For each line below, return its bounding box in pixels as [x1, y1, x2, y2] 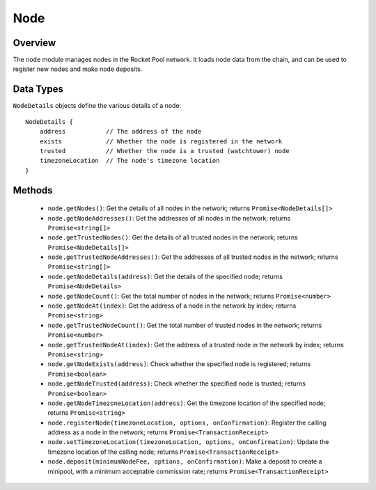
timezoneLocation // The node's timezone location [39, 157, 220, 165]
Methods [13, 184, 53, 196]
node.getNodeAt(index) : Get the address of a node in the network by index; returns [47, 301, 297, 310]
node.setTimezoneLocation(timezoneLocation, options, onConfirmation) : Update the [47, 438, 329, 446]
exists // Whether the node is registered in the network [39, 137, 283, 145]
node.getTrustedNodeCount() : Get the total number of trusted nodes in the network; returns [47, 321, 322, 329]
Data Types [13, 84, 64, 95]
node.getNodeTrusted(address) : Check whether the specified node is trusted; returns [47, 379, 306, 388]
